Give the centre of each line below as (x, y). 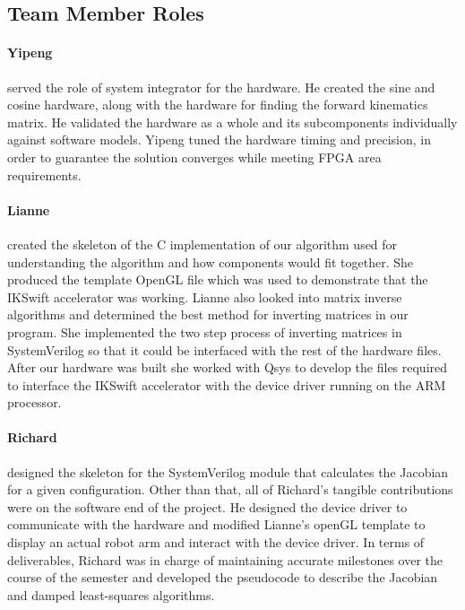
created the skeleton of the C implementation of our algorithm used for (202, 244)
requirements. (44, 174)
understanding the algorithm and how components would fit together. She (210, 261)
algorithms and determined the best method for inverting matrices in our (208, 314)
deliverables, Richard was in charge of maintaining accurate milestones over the (225, 559)
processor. (34, 402)
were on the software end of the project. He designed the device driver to (207, 506)
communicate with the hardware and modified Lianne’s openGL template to (216, 524)
